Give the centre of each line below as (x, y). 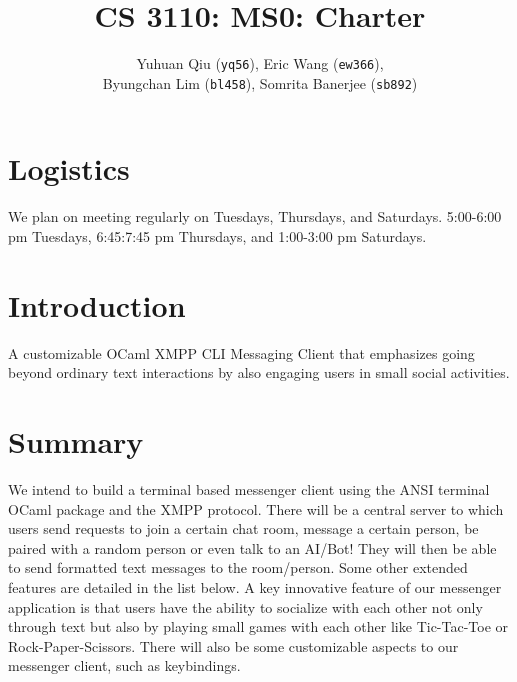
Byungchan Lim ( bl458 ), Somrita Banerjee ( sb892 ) (260, 82)
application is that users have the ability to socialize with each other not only (245, 606)
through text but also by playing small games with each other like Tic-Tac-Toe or (258, 626)
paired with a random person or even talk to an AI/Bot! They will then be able (252, 547)
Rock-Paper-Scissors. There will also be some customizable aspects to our (233, 645)
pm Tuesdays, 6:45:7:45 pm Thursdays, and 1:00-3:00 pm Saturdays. (217, 235)
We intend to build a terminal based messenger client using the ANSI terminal (249, 489)
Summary (76, 441)
